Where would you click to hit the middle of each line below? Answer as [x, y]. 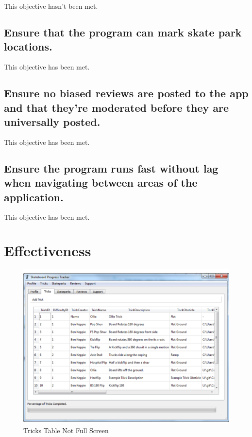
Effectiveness [48, 251]
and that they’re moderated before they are [117, 107]
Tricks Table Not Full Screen [66, 430]
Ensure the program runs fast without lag [111, 168]
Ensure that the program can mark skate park [123, 32]
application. [34, 197]
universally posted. [52, 121]
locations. [28, 46]
